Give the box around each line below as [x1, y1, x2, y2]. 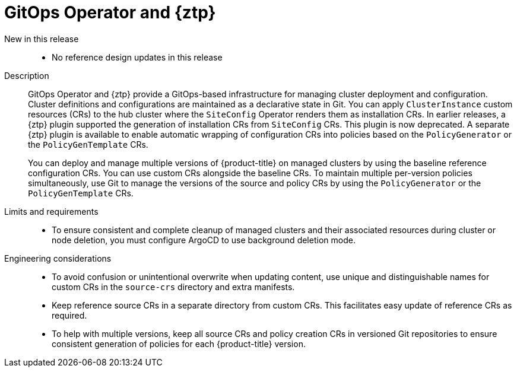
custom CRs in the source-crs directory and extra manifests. [52, 281, 295, 292]
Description [4, 70, 49, 81]
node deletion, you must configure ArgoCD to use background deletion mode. [52, 234, 356, 245]
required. [52, 310, 87, 320]
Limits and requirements [4, 206, 99, 217]
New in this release [4, 33, 79, 44]
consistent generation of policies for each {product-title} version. [52, 338, 306, 349]
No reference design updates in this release [52, 52, 223, 62]
